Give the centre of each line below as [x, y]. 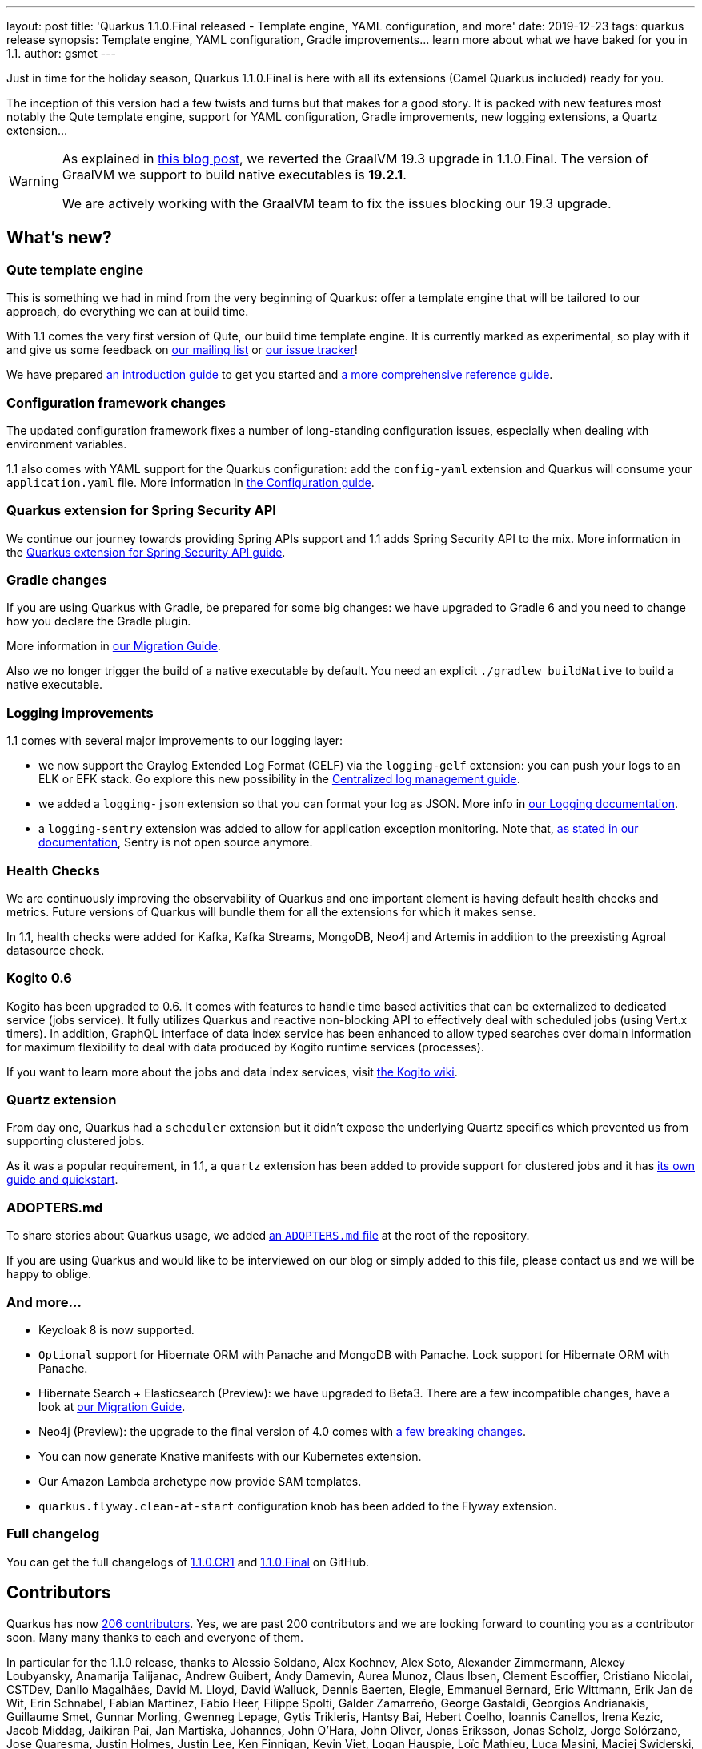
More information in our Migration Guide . [114, 646]
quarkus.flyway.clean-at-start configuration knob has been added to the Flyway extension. [298, 1506]
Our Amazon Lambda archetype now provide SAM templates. [200, 1481]
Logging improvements [80, 712]
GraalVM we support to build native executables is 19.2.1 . [234, 175]
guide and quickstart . [62, 1180]
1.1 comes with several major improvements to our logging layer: [175, 741]
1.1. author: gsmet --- [62, 53]
